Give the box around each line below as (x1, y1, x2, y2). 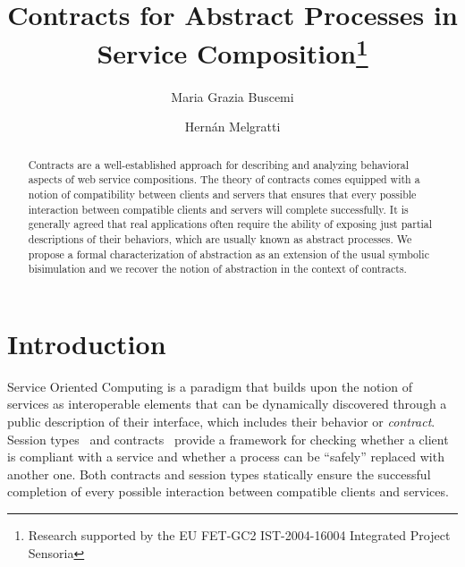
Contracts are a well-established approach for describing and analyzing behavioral (28, 157, 410, 172)
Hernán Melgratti (184, 117, 281, 136)
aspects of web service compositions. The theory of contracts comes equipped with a (28, 172, 420, 187)
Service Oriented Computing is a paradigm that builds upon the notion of (7, 377, 412, 395)
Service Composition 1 (97, 31, 368, 72)
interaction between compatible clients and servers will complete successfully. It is (28, 201, 409, 216)
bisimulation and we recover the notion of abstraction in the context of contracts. (28, 261, 407, 276)
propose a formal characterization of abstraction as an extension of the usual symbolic (28, 246, 429, 261)
